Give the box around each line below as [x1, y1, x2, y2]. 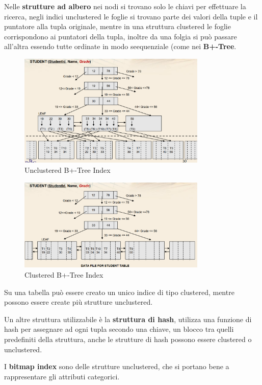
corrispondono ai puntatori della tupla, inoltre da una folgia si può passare [4, 31, 237, 41]
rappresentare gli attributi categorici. [4, 371, 120, 381]
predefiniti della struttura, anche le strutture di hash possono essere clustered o [4, 334, 252, 345]
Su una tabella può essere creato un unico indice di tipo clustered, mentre [4, 286, 234, 297]
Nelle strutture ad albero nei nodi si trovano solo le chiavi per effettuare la [4, 1, 246, 11]
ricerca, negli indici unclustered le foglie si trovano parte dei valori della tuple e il [4, 11, 258, 21]
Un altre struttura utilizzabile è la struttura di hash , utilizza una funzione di [4, 313, 252, 324]
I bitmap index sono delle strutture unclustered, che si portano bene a [4, 361, 229, 372]
